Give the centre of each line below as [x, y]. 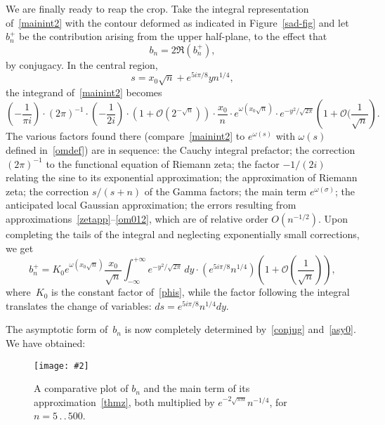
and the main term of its [197, 388]
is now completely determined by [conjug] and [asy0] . [240, 329]
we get [20, 248]
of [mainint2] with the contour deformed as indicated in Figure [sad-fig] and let [177, 22]
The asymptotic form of [57, 329]
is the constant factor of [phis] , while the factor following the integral [201, 292]
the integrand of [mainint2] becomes [84, 92]
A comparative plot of [81, 388]
